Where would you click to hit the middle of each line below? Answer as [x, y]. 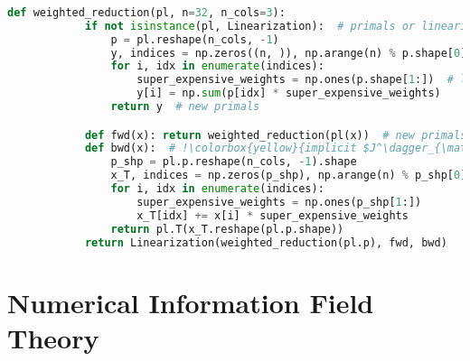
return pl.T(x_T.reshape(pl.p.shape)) [227, 229]
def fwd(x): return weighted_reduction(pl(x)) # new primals [276, 135]
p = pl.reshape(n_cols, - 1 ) [195, 39]
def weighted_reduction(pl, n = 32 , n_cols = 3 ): [146, 12]
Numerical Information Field [191, 302]
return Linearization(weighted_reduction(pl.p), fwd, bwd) [266, 242]
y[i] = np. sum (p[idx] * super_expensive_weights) [289, 93]
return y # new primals [185, 107]
